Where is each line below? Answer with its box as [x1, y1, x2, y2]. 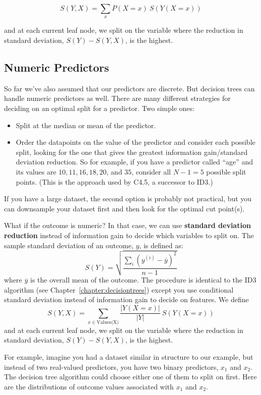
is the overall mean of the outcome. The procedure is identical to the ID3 [30, 274, 256, 285]
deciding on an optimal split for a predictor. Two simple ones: [4, 102, 194, 113]
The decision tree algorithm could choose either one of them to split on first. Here [4, 371, 257, 382]
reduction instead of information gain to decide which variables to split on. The [4, 230, 254, 240]
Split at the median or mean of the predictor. [16, 120, 156, 130]
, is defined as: [139, 240, 183, 250]
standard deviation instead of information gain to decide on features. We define [4, 294, 249, 305]
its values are [16, 166, 56, 177]
